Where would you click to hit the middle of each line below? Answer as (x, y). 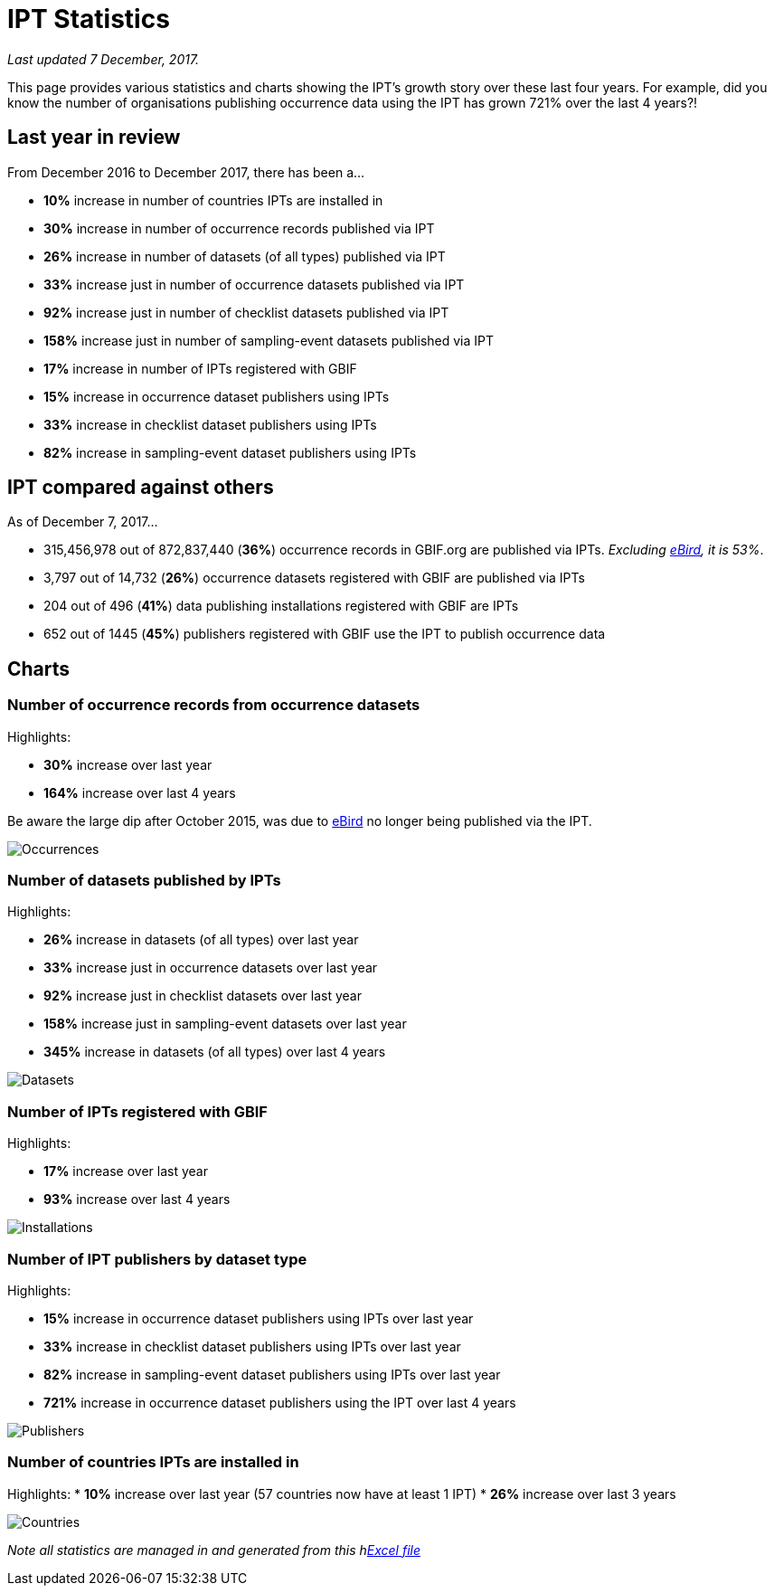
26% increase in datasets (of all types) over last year (201, 940)
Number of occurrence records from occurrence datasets (214, 705)
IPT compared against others (141, 488)
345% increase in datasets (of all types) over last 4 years (215, 1052)
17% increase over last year (126, 1171)
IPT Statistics (89, 19)
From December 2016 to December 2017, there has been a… (186, 172)
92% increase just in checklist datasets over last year (203, 996)
